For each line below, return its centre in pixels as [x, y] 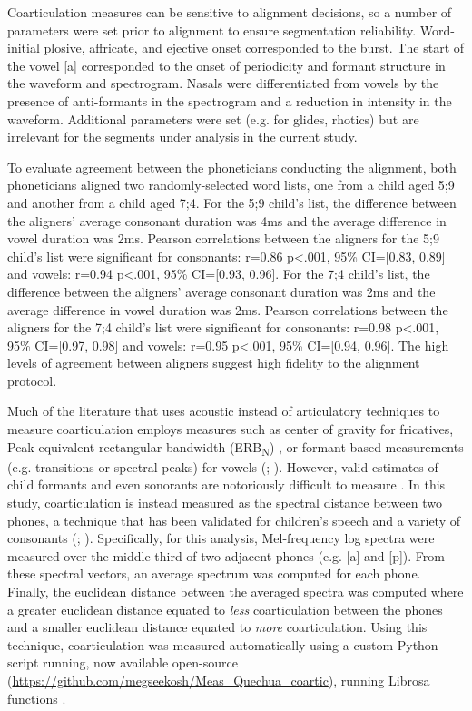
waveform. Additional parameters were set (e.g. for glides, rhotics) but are [213, 118]
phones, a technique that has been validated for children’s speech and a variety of [234, 520]
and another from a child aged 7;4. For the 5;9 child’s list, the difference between [232, 202]
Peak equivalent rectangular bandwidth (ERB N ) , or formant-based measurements [236, 448]
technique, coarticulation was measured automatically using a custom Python [223, 644]
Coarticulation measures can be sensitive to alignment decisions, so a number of [230, 12]
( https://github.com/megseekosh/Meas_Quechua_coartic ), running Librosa [219, 680]
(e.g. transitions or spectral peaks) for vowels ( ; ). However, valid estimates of [223, 466]
